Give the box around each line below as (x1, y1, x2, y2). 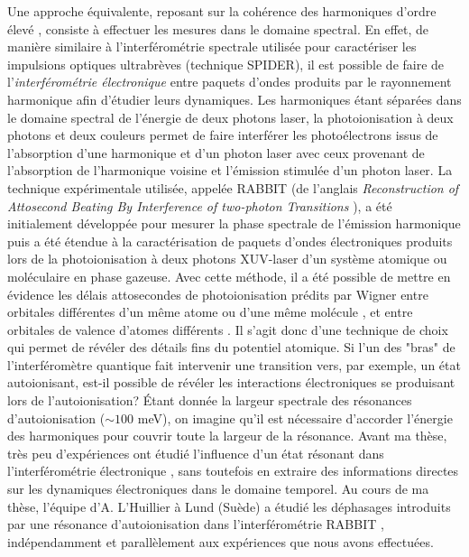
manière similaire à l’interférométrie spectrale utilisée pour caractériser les (7, 37, 417, 56)
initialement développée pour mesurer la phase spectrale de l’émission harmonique (7, 214, 461, 233)
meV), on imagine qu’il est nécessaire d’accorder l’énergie (137, 408, 453, 427)
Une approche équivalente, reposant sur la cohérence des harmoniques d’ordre (7, 2, 437, 20)
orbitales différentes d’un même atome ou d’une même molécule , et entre (7, 302, 413, 321)
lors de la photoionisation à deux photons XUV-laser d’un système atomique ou (7, 249, 447, 268)
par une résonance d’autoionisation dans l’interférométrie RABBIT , (7, 515, 384, 534)
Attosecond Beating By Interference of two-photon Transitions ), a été (7, 196, 392, 215)
